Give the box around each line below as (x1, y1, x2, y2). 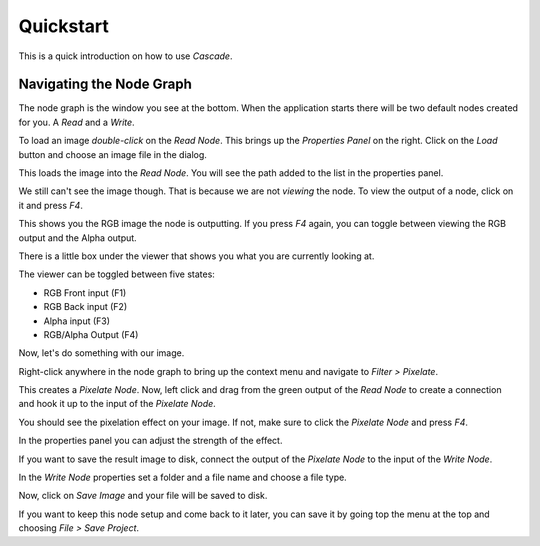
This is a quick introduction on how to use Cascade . (18, 50, 233, 62)
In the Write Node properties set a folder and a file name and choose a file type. (18, 471, 347, 484)
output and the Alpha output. (18, 231, 137, 244)
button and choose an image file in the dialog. (18, 148, 207, 160)
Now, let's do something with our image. (18, 347, 185, 359)
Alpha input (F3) (43, 315, 110, 327)
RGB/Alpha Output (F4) (43, 328, 139, 340)
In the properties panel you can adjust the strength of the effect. (18, 435, 283, 447)
